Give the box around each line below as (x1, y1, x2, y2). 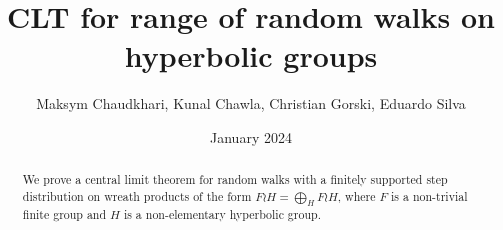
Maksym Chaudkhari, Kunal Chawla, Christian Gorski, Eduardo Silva (36, 93, 466, 114)
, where (337, 187, 376, 204)
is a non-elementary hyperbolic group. (123, 206, 321, 223)
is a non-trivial (391, 187, 468, 204)
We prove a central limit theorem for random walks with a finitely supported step (22, 171, 448, 188)
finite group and (22, 206, 107, 223)
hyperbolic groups (124, 35, 378, 76)
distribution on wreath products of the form (22, 187, 252, 204)
